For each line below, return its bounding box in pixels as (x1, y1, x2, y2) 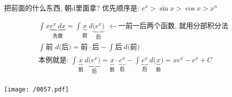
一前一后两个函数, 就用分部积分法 (119, 22, 228, 30)
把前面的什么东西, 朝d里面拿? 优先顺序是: (4, 3, 140, 13)
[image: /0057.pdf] (4, 86, 69, 93)
